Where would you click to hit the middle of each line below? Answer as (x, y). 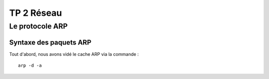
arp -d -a (30, 66)
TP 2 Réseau (36, 13)
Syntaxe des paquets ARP (50, 42)
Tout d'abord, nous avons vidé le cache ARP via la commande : (74, 54)
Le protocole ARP (38, 26)
